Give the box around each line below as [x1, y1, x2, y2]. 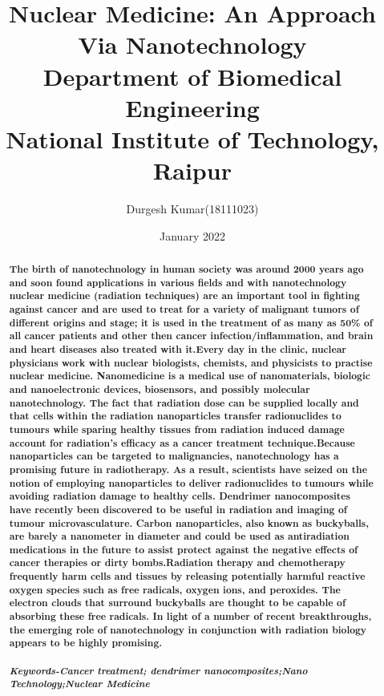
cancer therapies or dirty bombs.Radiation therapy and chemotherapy [9, 556, 346, 570]
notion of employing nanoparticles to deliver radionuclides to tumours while [9, 475, 374, 490]
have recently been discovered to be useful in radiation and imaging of [9, 502, 347, 516]
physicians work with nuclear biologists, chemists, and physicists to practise [9, 355, 373, 370]
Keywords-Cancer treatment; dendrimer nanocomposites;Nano [9, 662, 308, 678]
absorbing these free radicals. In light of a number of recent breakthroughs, [9, 609, 372, 624]
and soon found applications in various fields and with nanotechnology [9, 275, 347, 289]
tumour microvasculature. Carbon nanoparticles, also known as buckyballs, [9, 516, 370, 530]
